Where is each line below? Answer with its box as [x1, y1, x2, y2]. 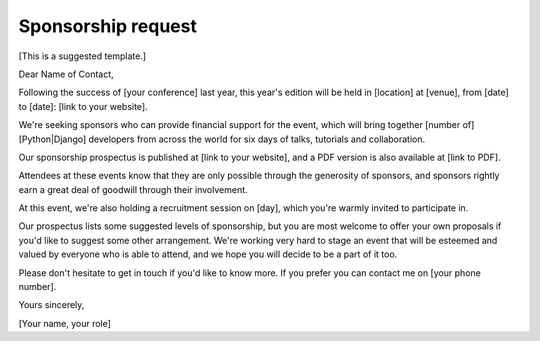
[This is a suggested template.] [18, 50, 147, 62]
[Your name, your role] [18, 317, 112, 329]
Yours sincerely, [18, 299, 85, 311]
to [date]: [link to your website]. [18, 100, 149, 112]
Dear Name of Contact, [18, 68, 114, 80]
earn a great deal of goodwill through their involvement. [18, 183, 249, 195]
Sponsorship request [18, 15, 197, 37]
